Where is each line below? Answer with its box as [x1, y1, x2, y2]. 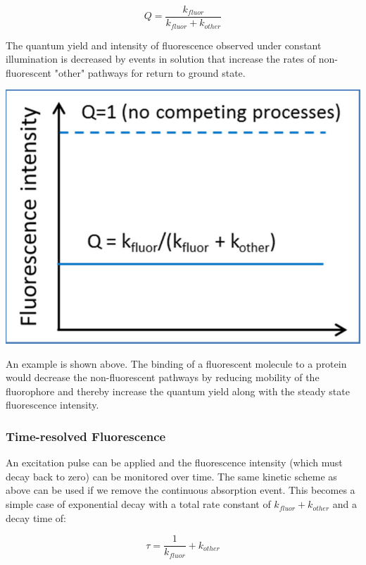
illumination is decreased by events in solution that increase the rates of [6, 51, 316, 66]
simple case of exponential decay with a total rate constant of [6, 497, 271, 511]
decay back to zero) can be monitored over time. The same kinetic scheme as [6, 468, 337, 483]
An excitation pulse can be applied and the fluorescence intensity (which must [6, 455, 343, 470]
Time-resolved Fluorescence [6, 427, 166, 445]
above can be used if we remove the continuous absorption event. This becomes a [6, 483, 355, 497]
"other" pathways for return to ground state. [54, 65, 246, 80]
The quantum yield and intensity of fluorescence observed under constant [6, 37, 322, 52]
